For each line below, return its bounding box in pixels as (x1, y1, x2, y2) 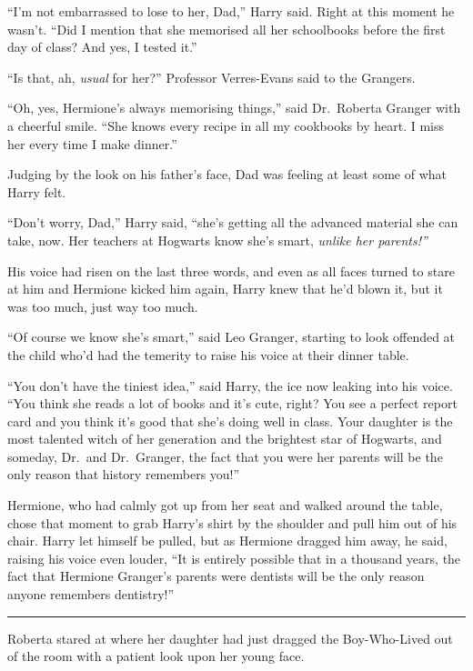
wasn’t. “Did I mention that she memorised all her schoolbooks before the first (7, 19, 446, 38)
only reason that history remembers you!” (7, 465, 240, 484)
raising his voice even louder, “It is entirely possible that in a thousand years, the (7, 548, 461, 567)
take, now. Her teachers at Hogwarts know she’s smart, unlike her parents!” (7, 230, 428, 249)
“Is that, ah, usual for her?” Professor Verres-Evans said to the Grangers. (7, 67, 416, 86)
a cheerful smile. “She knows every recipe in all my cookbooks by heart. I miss (7, 115, 444, 135)
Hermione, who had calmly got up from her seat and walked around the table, (7, 496, 443, 515)
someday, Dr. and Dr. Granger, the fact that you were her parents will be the (7, 446, 443, 466)
